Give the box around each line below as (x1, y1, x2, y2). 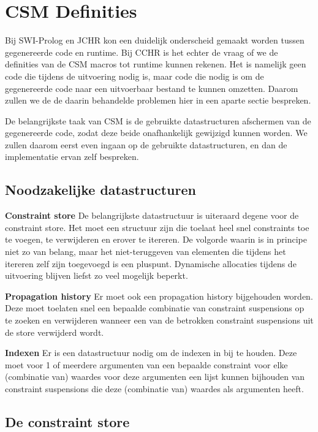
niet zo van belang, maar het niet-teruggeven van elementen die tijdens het (5, 245, 286, 258)
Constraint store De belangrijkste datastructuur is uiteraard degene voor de (5, 209, 299, 222)
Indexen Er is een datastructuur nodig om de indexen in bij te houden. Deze (5, 346, 297, 359)
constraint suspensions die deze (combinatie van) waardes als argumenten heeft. (5, 382, 304, 395)
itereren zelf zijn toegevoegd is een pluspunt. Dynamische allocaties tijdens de (5, 257, 297, 270)
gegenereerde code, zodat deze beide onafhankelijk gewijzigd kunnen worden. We (5, 126, 308, 139)
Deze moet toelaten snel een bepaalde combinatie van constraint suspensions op (5, 301, 305, 314)
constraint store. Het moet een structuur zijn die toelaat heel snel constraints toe (5, 221, 309, 233)
